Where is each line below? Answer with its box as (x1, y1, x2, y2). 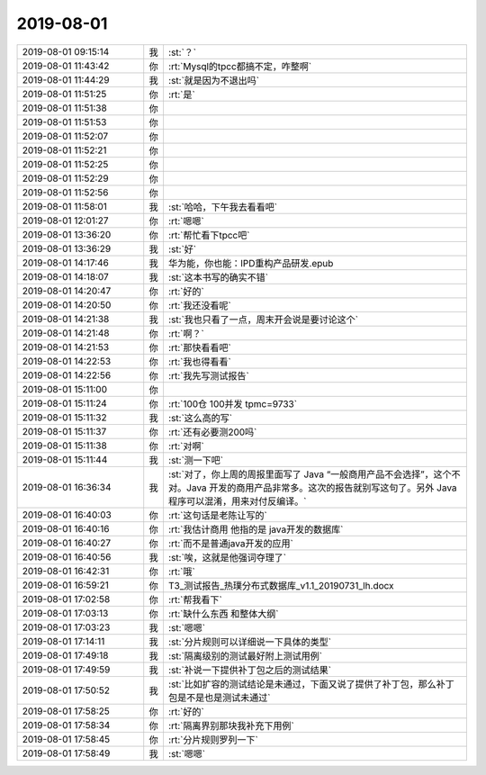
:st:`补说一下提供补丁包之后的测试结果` (167, 663, 332, 676)
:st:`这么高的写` (167, 411, 233, 424)
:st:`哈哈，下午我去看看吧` (167, 201, 278, 213)
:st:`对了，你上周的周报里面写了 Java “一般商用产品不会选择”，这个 (167, 468, 452, 481)
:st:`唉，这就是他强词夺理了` (167, 551, 287, 563)
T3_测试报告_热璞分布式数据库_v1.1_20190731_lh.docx (167, 579, 395, 591)
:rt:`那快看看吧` (167, 341, 231, 354)
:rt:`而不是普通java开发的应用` (167, 536, 294, 549)
